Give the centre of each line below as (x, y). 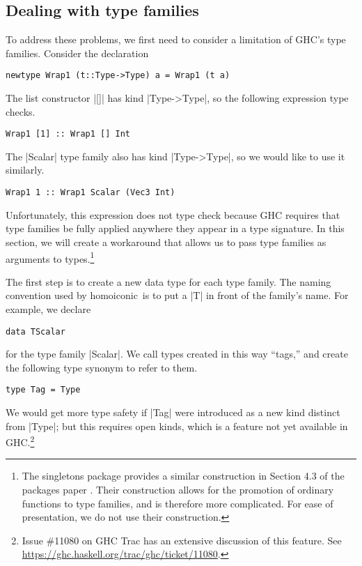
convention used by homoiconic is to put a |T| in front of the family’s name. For (177, 295)
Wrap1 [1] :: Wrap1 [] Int (68, 134)
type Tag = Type (43, 390)
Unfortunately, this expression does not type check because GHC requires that (173, 214)
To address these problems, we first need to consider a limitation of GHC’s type (176, 39)
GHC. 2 (20, 441)
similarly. (25, 170)
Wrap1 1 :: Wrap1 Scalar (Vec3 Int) (90, 193)
